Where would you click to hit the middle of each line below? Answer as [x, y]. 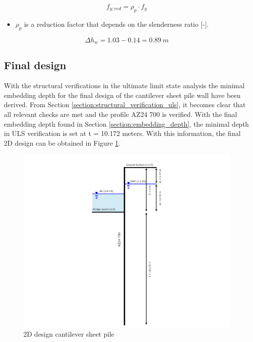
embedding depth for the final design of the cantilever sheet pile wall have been [122, 95]
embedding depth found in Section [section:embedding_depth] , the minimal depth [126, 123]
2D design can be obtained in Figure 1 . [62, 142]
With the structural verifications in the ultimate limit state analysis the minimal [124, 85]
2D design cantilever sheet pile [69, 334]
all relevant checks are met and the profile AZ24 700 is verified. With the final [121, 114]
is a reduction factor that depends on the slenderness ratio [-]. [116, 24]
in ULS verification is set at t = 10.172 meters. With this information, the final [122, 133]
